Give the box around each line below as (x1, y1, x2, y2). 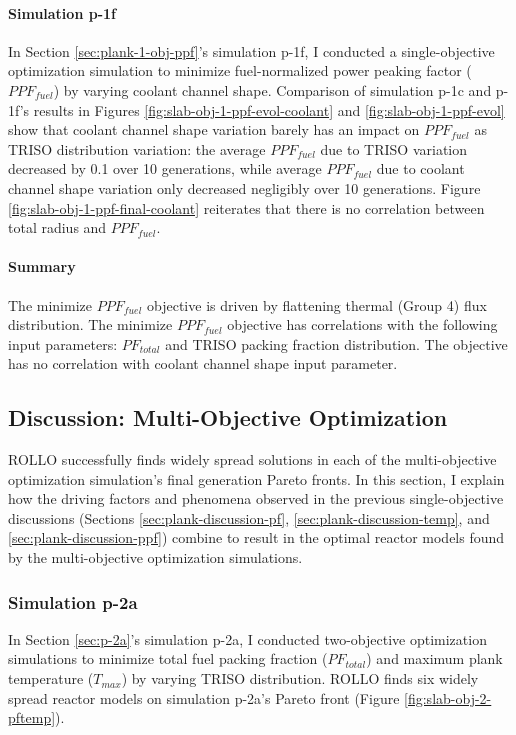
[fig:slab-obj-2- (404, 687, 492, 708)
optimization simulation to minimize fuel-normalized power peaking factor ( (8, 60, 472, 81)
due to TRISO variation (320, 138, 468, 159)
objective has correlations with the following (227, 314, 498, 335)
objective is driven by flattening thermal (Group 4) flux (147, 294, 487, 315)
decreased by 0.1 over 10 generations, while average (8, 158, 322, 179)
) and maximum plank (366, 648, 503, 669)
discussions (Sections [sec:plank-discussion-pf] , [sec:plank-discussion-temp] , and (8, 507, 490, 528)
